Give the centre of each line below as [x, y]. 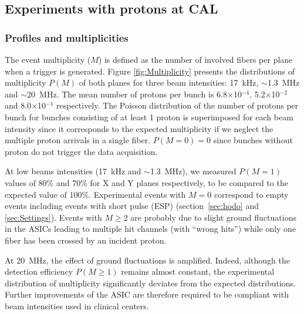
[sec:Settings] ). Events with [53, 217]
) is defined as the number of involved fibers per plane [195, 59]
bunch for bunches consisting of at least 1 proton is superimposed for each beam [149, 117]
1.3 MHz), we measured [193, 171]
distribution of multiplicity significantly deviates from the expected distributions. [151, 283]
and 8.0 [18, 105]
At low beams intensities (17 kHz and [73, 171]
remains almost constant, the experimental [198, 271]
